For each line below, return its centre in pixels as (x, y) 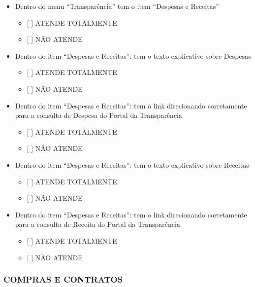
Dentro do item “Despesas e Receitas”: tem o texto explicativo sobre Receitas (132, 164)
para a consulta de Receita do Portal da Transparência (97, 224)
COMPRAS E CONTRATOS (63, 279)
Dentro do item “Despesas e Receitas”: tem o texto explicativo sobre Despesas (133, 55)
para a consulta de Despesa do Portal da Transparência (98, 115)
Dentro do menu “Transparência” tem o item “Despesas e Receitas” (117, 6)
